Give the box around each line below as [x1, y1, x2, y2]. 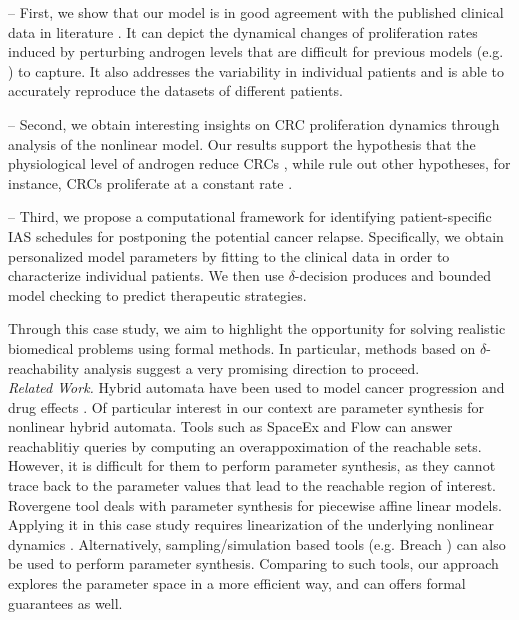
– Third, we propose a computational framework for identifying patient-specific [8, 206, 492, 227]
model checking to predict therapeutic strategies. [8, 284, 307, 305]
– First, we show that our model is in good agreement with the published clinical [8, 2, 504, 22]
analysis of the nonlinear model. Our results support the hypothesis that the [8, 133, 476, 154]
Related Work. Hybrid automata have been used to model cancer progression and [8, 377, 505, 398]
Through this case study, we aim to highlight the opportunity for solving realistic [8, 318, 506, 339]
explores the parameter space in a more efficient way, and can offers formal [8, 573, 466, 594]
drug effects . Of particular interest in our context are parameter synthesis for [8, 396, 484, 417]
